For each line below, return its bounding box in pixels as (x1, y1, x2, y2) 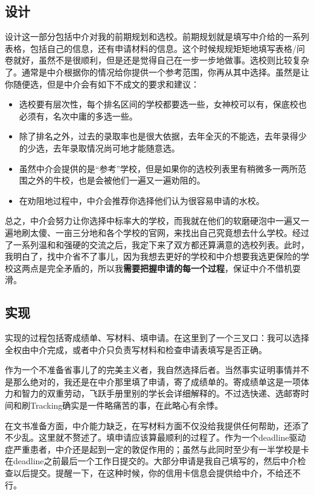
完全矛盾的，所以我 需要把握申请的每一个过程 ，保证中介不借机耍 (46, 261, 301, 274)
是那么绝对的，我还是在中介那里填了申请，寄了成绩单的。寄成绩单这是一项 (5, 375, 301, 388)
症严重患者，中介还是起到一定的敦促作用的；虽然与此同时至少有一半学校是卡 (5, 442, 309, 455)
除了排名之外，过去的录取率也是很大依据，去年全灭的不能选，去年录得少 (19, 130, 307, 142)
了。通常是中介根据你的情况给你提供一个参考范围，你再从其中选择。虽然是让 (5, 65, 309, 78)
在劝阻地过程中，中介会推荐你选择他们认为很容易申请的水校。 (19, 194, 264, 206)
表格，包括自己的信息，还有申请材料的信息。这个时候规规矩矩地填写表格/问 (5, 42, 305, 54)
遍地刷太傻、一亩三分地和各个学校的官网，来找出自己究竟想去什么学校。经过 (5, 226, 309, 238)
